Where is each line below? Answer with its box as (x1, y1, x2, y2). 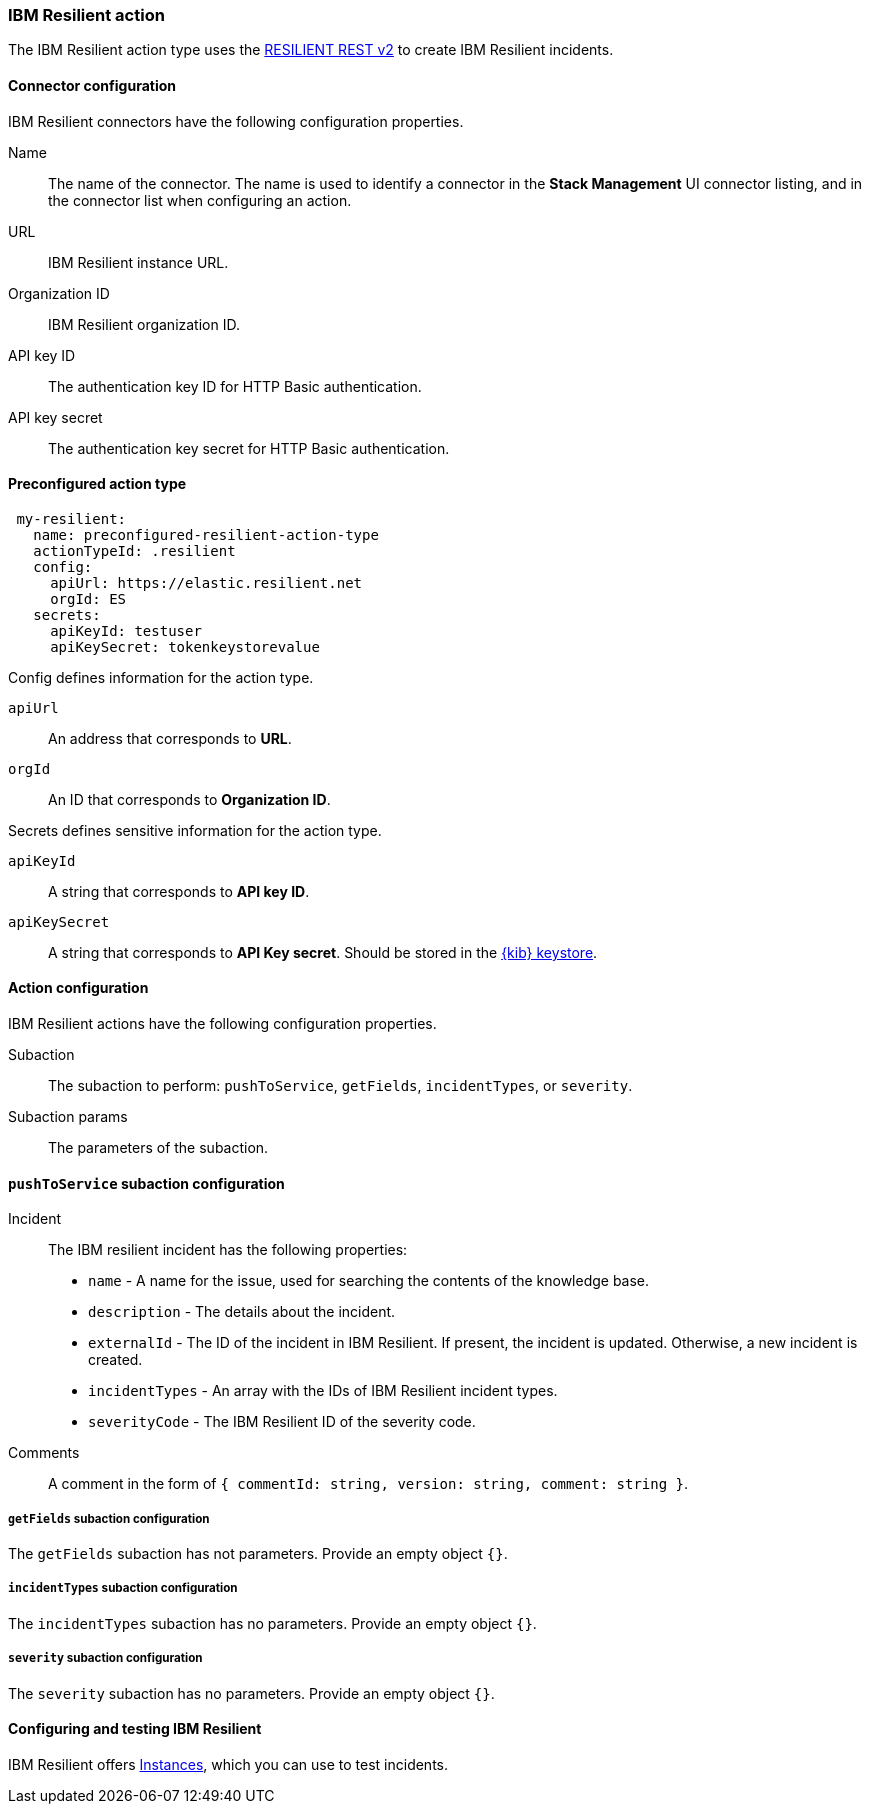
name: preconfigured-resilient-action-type (33, 526, 379, 543)
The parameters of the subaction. (48, 1139, 269, 1157)
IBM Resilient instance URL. (48, 253, 229, 271)
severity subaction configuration (8, 1651, 203, 1666)
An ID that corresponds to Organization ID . (48, 790, 331, 808)
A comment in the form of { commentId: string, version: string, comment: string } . (48, 1475, 689, 1493)
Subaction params (8, 1108, 128, 1126)
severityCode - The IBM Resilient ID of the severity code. (88, 1413, 476, 1431)
